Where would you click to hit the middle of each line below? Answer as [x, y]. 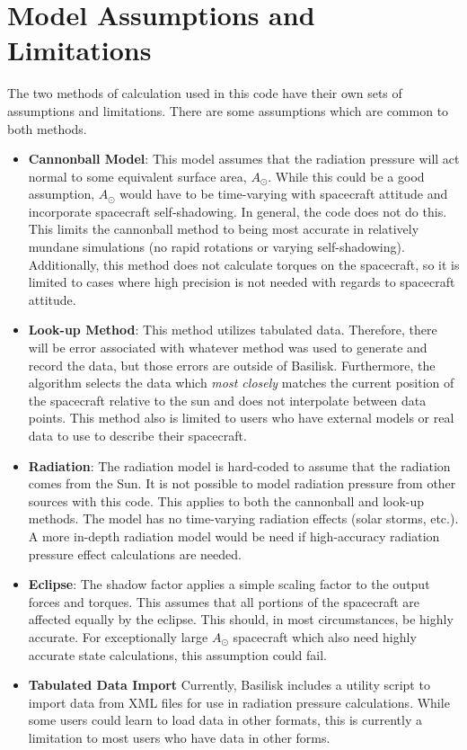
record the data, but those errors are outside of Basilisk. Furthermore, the [232, 365]
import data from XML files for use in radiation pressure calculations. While [239, 702]
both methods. [47, 128]
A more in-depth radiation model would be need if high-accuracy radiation [234, 536]
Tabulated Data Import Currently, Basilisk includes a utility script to [229, 685]
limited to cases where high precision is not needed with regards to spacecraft [242, 282]
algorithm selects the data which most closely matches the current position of [241, 383]
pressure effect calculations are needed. [135, 554]
